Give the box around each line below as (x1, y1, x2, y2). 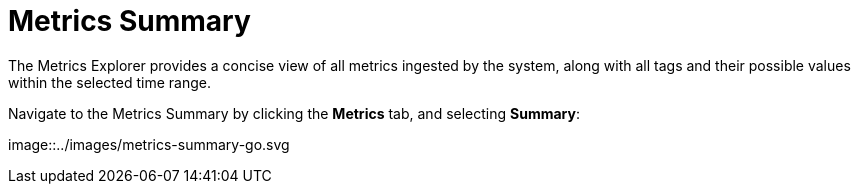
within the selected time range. (8, 73, 211, 91)
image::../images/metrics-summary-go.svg (8, 135, 290, 153)
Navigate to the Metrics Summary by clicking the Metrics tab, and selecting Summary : (8, 104, 580, 122)
